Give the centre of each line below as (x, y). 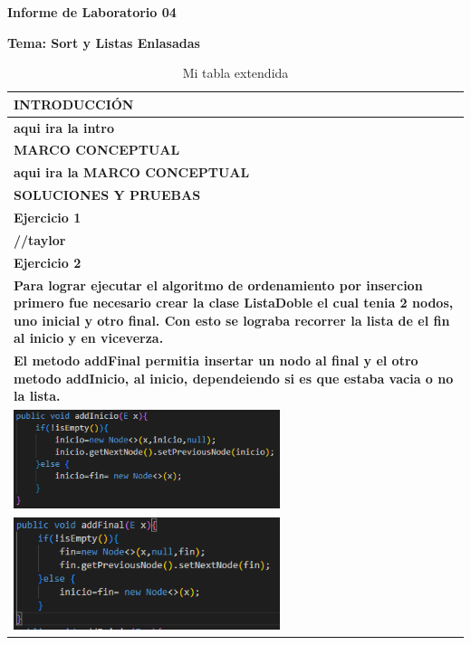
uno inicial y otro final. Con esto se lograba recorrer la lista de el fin (232, 320)
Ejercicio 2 (48, 262)
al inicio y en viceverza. (89, 338)
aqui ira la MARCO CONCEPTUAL (132, 172)
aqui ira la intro (64, 127)
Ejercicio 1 (48, 217)
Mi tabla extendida (235, 73)
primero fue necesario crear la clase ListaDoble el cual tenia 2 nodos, (234, 303)
